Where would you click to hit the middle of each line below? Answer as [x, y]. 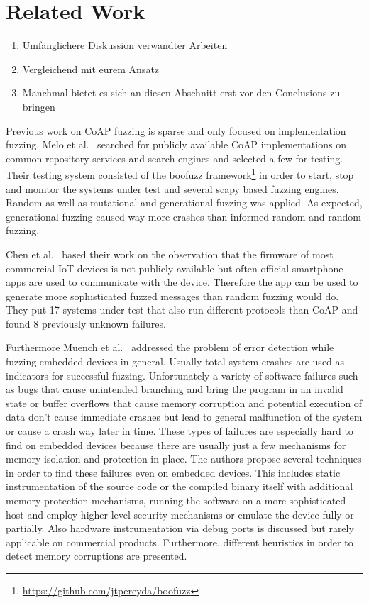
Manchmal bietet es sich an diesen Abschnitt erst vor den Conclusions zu [181, 93]
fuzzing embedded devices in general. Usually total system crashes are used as [175, 361]
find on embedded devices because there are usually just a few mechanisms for [176, 444]
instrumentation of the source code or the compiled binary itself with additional [180, 486]
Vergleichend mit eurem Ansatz [91, 68]
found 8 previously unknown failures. [86, 323]
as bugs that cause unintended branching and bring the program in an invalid [175, 389]
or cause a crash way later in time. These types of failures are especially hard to [180, 431]
